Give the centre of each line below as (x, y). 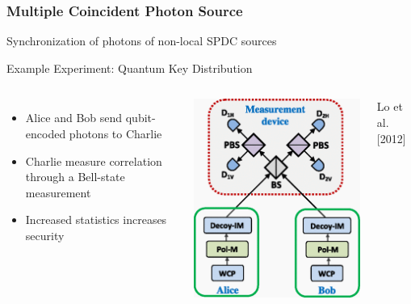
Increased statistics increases (96, 220)
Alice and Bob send (74, 118)
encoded (46, 133)
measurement (58, 192)
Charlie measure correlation (94, 160)
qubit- (140, 118)
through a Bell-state (75, 177)
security (45, 235)
